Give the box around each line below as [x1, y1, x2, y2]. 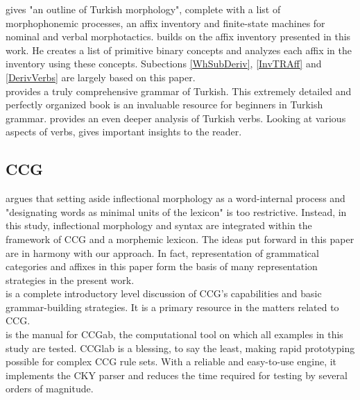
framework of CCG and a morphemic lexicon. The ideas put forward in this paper [6, 231, 354, 246]
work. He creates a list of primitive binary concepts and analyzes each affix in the [6, 42, 352, 57]
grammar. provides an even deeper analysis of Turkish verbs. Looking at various [6, 110, 346, 125]
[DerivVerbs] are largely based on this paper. [6, 69, 196, 84]
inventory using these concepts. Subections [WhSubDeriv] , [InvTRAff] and [6, 56, 322, 71]
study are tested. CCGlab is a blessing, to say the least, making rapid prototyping [6, 340, 355, 355]
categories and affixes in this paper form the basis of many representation [6, 259, 318, 274]
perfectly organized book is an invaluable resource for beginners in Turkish [6, 97, 323, 112]
